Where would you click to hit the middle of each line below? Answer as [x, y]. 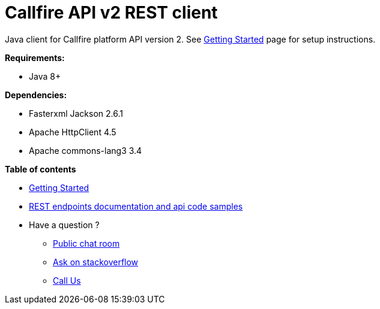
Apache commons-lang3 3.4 [86, 150]
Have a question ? [64, 225]
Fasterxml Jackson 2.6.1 [76, 113]
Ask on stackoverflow [96, 262]
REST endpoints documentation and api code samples [136, 206]
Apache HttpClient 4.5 [73, 132]
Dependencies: [36, 95]
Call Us [67, 280]
